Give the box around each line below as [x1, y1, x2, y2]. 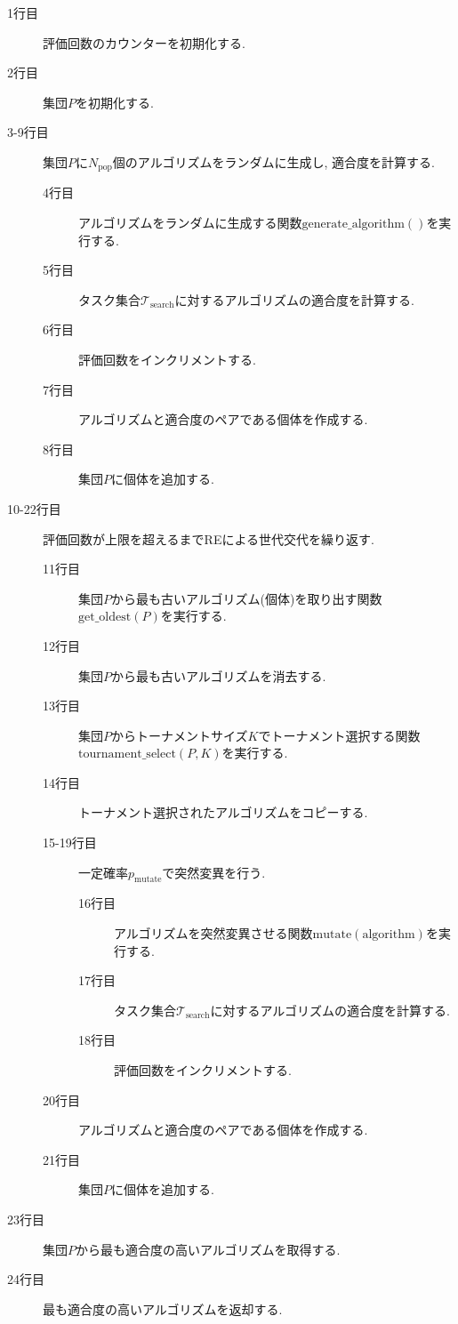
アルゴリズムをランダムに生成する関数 [78, 213, 302, 232]
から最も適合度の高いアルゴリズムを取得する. [76, 1240, 341, 1258]
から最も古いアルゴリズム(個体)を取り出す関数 [111, 589, 382, 607]
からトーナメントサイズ [111, 726, 248, 744]
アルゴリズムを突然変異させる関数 [114, 924, 313, 943]
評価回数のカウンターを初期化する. [43, 33, 245, 52]
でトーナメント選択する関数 [258, 726, 421, 744]
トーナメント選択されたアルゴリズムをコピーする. [78, 803, 368, 822]
